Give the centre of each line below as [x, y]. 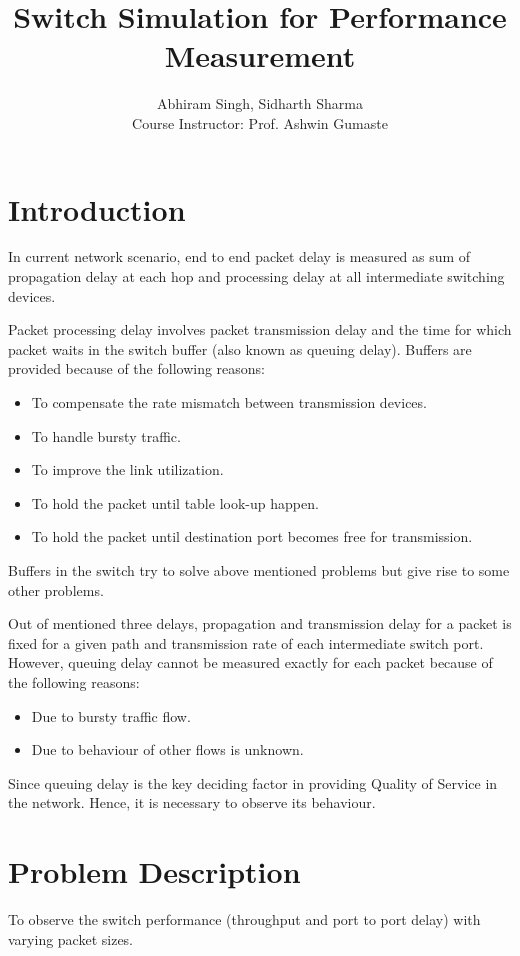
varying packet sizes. [71, 938]
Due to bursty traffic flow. [111, 715]
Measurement [260, 55]
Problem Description [154, 871]
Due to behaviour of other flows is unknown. [167, 749]
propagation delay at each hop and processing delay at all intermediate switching [256, 276]
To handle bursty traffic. [106, 435]
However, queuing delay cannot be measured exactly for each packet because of [250, 662]
